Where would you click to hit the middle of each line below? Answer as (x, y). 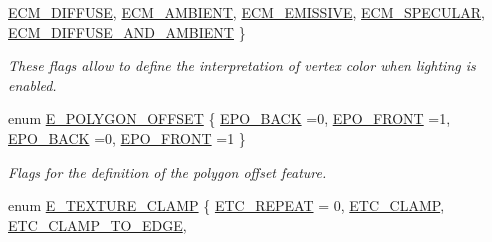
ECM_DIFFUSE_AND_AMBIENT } (127, 31)
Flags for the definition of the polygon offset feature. (167, 171)
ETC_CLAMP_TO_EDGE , (97, 224)
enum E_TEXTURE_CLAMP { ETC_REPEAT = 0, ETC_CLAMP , (226, 205)
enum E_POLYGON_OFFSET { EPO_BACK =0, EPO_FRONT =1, (229, 118)
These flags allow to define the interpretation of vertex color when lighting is (242, 65)
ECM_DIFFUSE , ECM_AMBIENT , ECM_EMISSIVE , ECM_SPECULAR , (246, 12)
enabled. (32, 84)
